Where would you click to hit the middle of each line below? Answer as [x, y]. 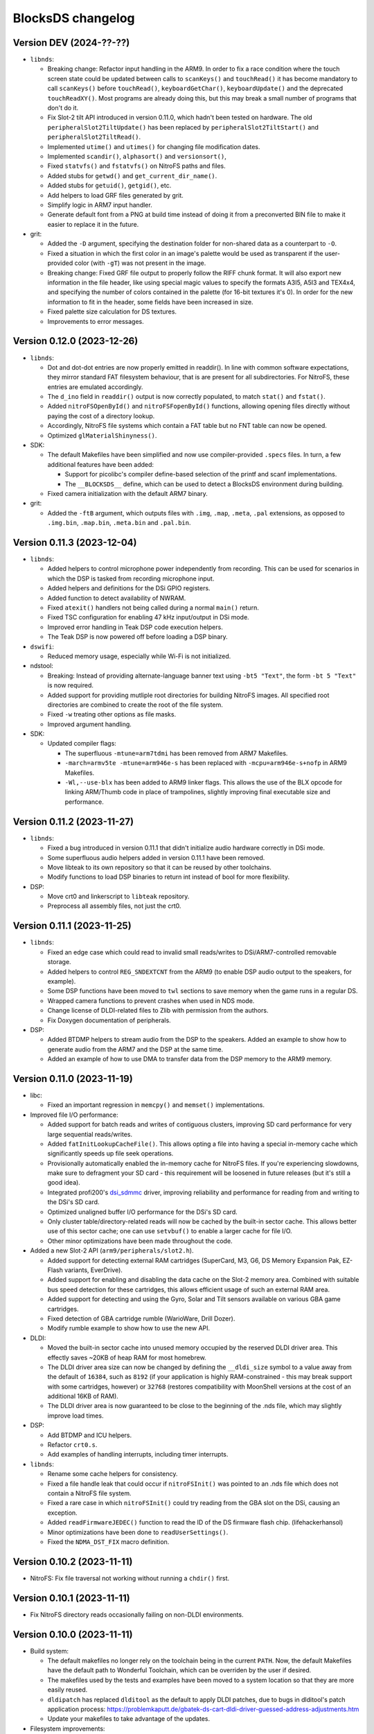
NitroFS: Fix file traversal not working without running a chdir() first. [130, 1578]
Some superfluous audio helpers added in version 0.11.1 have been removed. [156, 857]
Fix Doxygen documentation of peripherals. [109, 1020]
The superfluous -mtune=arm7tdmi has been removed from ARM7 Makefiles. [176, 753]
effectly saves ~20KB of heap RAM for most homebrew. [127, 1357]
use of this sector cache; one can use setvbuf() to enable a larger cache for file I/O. [170, 1231]
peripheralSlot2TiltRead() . [94, 137]
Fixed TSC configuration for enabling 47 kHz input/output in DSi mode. [148, 617]
